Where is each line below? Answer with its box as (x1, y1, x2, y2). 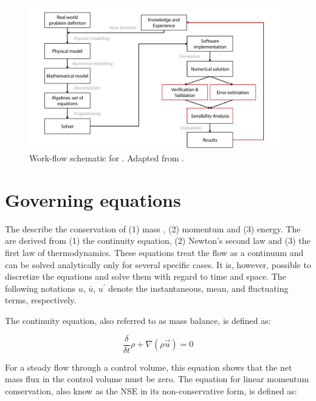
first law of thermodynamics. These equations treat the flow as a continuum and (5, 246, 304, 258)
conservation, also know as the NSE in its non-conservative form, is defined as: (5, 384, 297, 397)
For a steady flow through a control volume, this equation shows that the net (5, 360, 292, 373)
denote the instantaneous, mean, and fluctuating (108, 281, 289, 294)
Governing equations (5, 187, 181, 212)
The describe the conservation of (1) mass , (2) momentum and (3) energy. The (5, 222, 301, 235)
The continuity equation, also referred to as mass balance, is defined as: (5, 314, 271, 326)
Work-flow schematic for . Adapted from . (29, 152, 184, 164)
